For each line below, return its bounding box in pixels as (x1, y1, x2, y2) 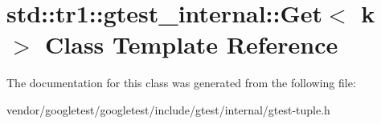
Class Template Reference (45, 28, 338, 61)
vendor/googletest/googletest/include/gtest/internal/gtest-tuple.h (6, 101, 330, 118)
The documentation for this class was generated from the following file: (6, 74, 356, 91)
